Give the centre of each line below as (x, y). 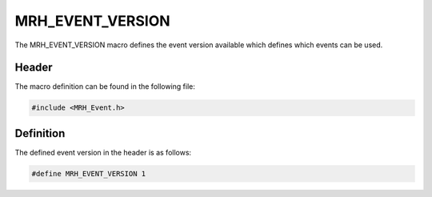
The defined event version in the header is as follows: (103, 152)
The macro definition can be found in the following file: (105, 86)
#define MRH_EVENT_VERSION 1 (89, 173)
